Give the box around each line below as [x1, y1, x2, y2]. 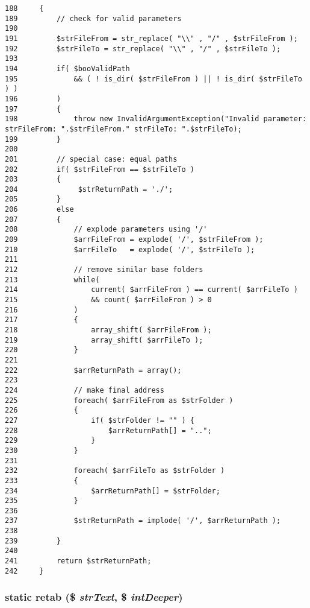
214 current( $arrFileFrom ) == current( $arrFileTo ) [5, 285, 298, 294]
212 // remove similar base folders [5, 265, 203, 274]
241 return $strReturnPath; [5, 557, 152, 566]
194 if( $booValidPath [5, 64, 130, 73]
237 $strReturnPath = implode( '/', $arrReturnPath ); [5, 516, 281, 525]
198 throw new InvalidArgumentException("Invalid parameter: [5, 115, 307, 124]
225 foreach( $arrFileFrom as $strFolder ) [5, 396, 234, 405]
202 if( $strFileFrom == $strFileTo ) [5, 165, 194, 174]
